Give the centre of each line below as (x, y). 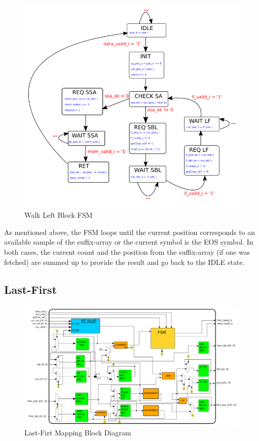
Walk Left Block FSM (59, 215)
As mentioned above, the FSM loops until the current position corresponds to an (130, 232)
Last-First (31, 289)
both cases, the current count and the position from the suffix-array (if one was (127, 251)
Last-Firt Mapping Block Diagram (78, 433)
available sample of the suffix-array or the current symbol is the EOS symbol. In (129, 242)
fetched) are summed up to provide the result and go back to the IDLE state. (124, 262)
